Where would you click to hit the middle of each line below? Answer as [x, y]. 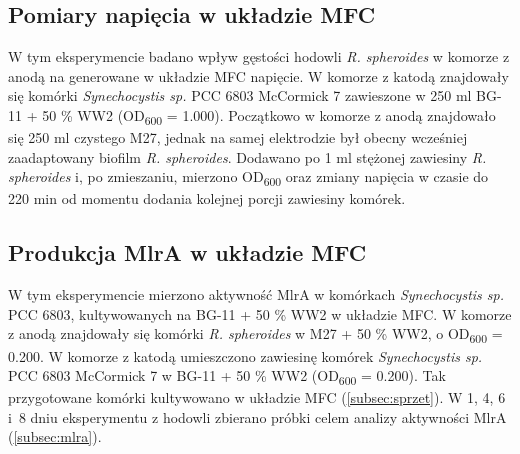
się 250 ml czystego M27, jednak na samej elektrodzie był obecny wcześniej [238, 137]
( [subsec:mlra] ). [55, 436]
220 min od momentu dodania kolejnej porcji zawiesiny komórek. [207, 198]
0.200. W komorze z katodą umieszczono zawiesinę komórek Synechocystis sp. [245, 355]
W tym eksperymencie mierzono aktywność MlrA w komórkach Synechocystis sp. [256, 294]
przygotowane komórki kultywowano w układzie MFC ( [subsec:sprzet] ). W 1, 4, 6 [257, 397]
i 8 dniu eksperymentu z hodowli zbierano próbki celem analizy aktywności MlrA [257, 416]
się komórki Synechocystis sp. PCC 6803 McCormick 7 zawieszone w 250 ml [240, 95]
